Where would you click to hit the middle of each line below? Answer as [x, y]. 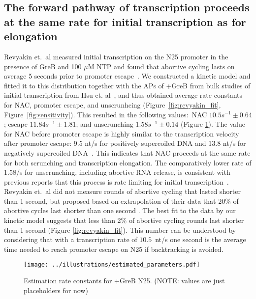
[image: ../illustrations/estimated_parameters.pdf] [112, 265]
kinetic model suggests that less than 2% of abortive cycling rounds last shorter [124, 220]
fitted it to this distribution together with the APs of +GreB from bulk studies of [127, 85]
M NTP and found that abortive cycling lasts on [161, 66]
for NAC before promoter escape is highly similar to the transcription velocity [122, 133]
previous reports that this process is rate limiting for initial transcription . [116, 181]
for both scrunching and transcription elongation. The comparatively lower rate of [128, 162]
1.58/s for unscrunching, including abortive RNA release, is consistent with [117, 172]
